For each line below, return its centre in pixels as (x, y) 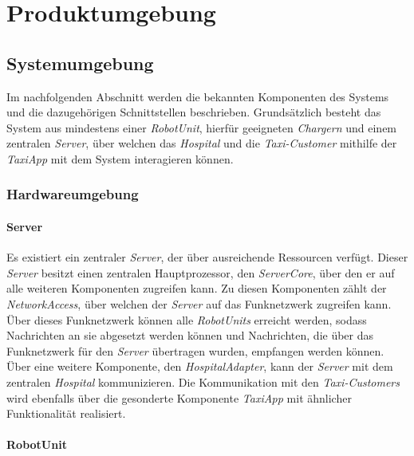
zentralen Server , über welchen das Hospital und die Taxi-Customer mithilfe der (202, 143)
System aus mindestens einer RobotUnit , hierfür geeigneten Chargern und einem (202, 127)
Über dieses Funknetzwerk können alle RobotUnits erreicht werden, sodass (187, 319)
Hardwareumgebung (73, 194)
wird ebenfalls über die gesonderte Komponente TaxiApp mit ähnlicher (179, 397)
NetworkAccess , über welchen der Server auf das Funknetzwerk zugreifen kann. (199, 303)
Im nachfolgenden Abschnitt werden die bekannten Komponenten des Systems (198, 96)
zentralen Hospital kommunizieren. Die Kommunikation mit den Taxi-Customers (203, 381)
